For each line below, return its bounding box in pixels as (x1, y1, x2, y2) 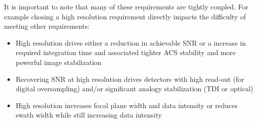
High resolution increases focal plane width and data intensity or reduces (15, 100, 238, 110)
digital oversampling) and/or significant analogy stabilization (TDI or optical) (15, 83, 254, 94)
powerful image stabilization (15, 57, 101, 67)
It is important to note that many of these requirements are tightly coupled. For (4, 1, 249, 11)
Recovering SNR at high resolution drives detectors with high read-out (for (15, 73, 245, 84)
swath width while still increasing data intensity (15, 110, 162, 120)
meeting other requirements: (4, 21, 90, 31)
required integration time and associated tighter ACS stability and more (15, 47, 236, 58)
